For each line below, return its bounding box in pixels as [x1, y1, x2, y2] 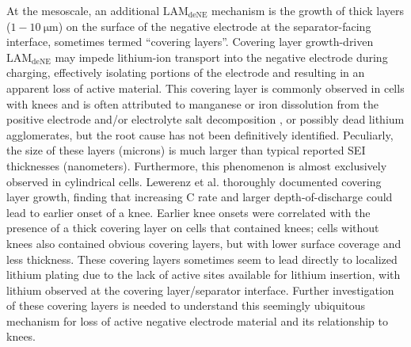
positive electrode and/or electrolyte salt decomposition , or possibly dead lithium [6, 111, 405, 128]
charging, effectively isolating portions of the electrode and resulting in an [6, 64, 365, 81]
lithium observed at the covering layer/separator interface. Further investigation [6, 281, 394, 298]
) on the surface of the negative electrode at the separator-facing [58, 17, 371, 34]
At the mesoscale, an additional [6, 2, 160, 18]
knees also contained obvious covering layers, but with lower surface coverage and [6, 235, 401, 251]
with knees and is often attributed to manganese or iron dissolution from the [6, 95, 379, 112]
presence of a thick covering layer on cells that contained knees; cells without [6, 219, 379, 236]
